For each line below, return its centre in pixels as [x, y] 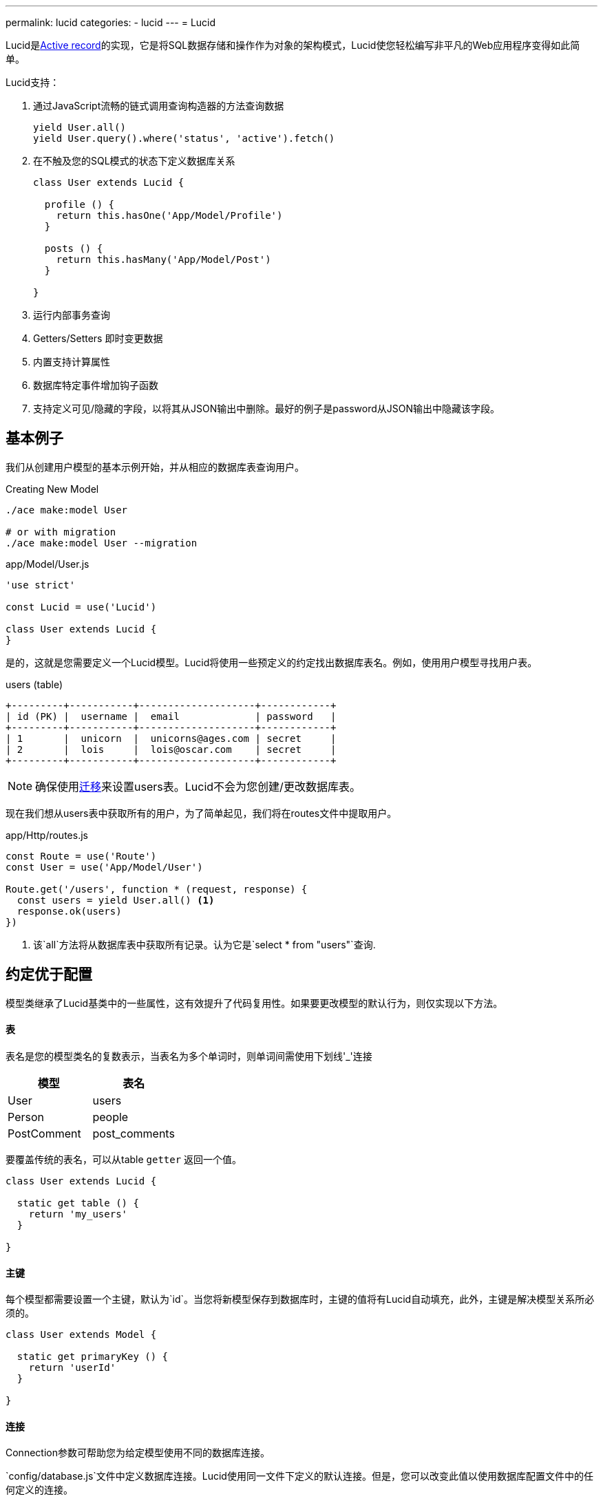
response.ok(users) [69, 911]
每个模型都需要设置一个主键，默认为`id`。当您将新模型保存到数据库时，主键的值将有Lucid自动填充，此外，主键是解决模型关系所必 [300, 1299]
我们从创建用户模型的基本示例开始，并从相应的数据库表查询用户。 [155, 467]
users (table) [34, 684]
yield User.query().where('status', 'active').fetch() [184, 138]
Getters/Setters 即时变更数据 [98, 338]
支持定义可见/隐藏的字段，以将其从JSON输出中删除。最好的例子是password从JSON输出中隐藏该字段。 [267, 408]
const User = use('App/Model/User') [104, 867]
